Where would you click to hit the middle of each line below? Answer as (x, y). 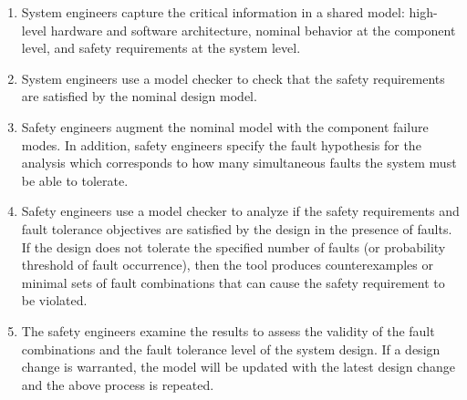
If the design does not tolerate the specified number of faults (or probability (233, 246)
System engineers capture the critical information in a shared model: (213, 12)
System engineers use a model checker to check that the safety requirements (233, 78)
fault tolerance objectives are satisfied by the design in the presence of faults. (237, 228)
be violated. (54, 300)
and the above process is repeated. (118, 384)
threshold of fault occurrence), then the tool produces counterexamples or (228, 265)
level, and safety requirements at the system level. (161, 48)
